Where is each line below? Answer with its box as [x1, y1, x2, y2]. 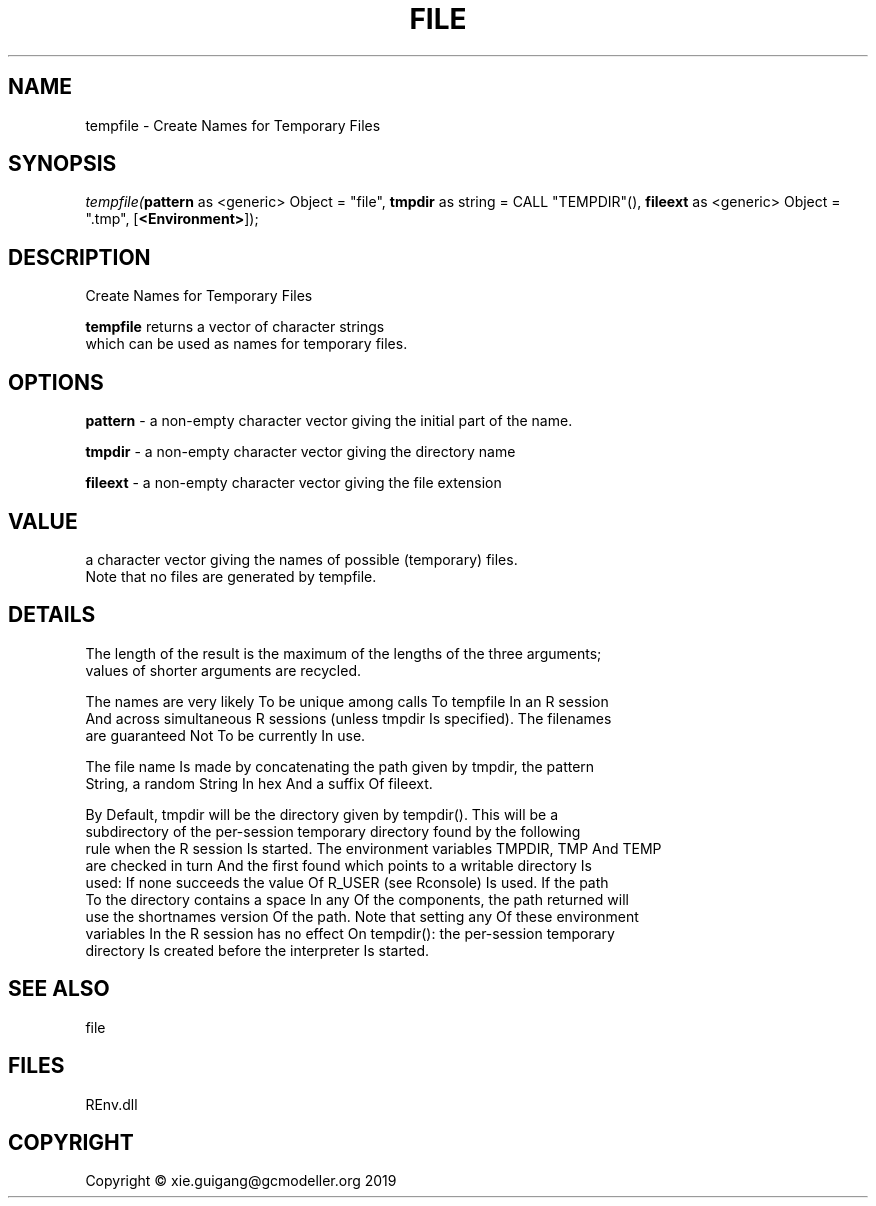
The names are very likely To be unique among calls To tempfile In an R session [85, 692, 609, 710]
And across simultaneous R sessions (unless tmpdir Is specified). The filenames [85, 709, 612, 727]
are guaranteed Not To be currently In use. [85, 726, 366, 744]
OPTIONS [8, 369, 104, 395]
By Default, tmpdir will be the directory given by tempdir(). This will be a [85, 805, 558, 823]
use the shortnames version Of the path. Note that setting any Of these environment [85, 907, 639, 925]
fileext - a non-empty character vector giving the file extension [85, 474, 502, 492]
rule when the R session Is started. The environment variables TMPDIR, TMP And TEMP [85, 839, 662, 857]
